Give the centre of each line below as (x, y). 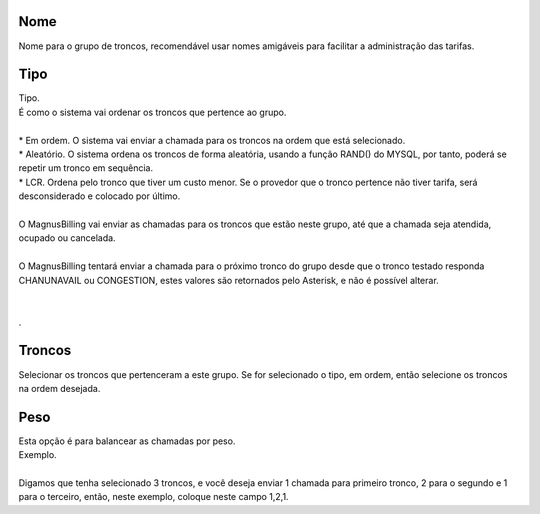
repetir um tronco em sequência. (86, 168)
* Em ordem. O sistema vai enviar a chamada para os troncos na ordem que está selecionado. (212, 140)
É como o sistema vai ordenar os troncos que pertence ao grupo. (152, 112)
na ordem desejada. (59, 388)
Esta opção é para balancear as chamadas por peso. (127, 441)
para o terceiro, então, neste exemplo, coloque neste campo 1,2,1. (153, 497)
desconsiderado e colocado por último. (99, 196)
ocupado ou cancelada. (67, 238)
